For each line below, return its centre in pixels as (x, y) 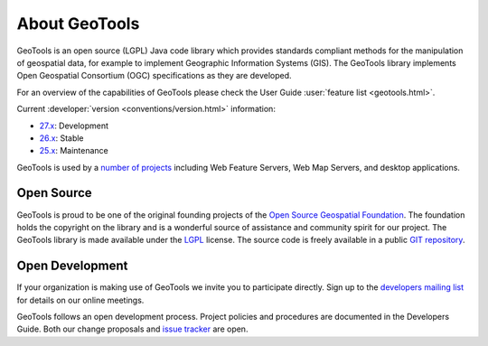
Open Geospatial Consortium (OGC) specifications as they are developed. (155, 76)
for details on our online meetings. (80, 300)
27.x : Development (74, 126)
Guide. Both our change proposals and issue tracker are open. (132, 329)
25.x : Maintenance (74, 151)
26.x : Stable (62, 138)
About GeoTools (78, 23)
